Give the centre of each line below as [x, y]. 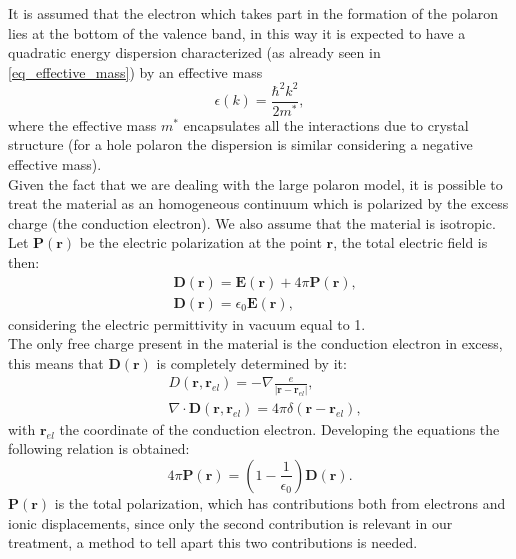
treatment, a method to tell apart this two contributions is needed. [213, 542]
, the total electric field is [410, 242]
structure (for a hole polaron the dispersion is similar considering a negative [240, 144]
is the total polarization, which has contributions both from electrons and [280, 502]
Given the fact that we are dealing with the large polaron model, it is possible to [255, 183]
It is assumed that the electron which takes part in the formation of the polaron [253, 13]
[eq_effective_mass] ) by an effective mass [135, 71]
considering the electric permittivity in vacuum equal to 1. [187, 323]
